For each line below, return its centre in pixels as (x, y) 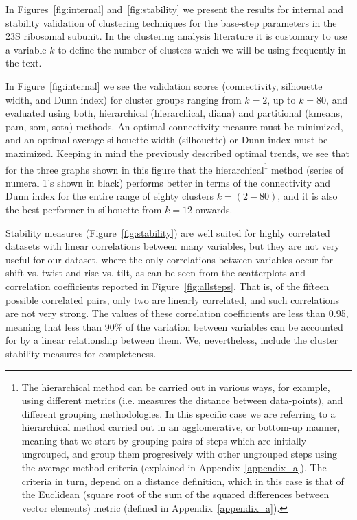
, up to (281, 99)
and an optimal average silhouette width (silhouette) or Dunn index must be (167, 140)
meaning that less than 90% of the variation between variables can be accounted (174, 326)
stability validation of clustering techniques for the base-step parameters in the (171, 22)
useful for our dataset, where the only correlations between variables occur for (170, 259)
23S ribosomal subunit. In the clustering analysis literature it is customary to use (176, 36)
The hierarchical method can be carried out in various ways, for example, (176, 387)
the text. (24, 63)
